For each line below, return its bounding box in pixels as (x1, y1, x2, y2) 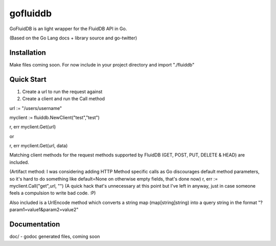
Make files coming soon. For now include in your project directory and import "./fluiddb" (9, 61, 195, 68)
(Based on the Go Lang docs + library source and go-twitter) (9, 35, 137, 41)
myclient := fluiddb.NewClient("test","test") (9, 114, 100, 120)
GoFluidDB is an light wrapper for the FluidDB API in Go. (9, 26, 127, 32)
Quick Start (9, 75, 47, 84)
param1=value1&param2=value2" (9, 207, 79, 213)
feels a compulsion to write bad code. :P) (9, 190, 96, 196)
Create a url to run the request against (22, 88, 103, 95)
